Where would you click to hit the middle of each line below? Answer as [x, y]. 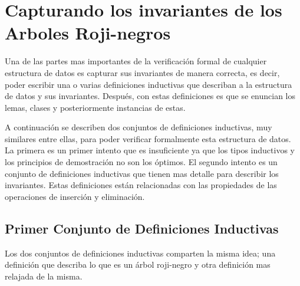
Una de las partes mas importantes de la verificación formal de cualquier [136, 61]
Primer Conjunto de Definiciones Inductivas [142, 228]
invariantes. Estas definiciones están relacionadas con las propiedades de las [141, 185]
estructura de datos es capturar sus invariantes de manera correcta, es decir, [142, 72]
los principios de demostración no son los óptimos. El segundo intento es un [141, 162]
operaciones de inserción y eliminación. [75, 196]
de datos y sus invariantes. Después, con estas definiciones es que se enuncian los [150, 96]
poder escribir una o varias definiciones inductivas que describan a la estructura [149, 84]
